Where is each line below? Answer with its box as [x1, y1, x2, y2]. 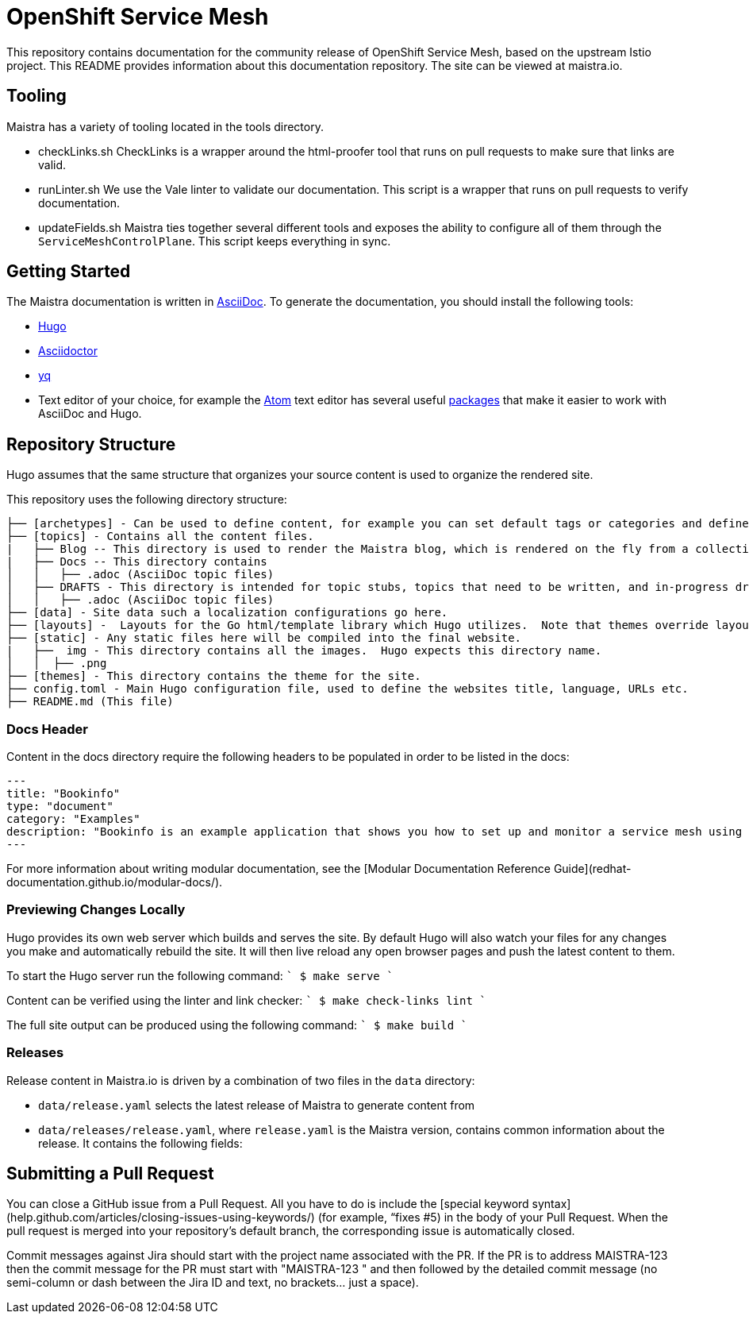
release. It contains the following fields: [38, 1136, 243, 1150]
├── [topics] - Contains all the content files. [6, 530, 314, 543]
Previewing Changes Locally [6, 901, 186, 918]
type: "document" [6, 800, 113, 813]
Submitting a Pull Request [6, 1163, 214, 1183]
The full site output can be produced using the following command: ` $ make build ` [6, 1017, 467, 1032]
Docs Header [6, 720, 88, 737]
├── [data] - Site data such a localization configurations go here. [6, 606, 448, 619]
